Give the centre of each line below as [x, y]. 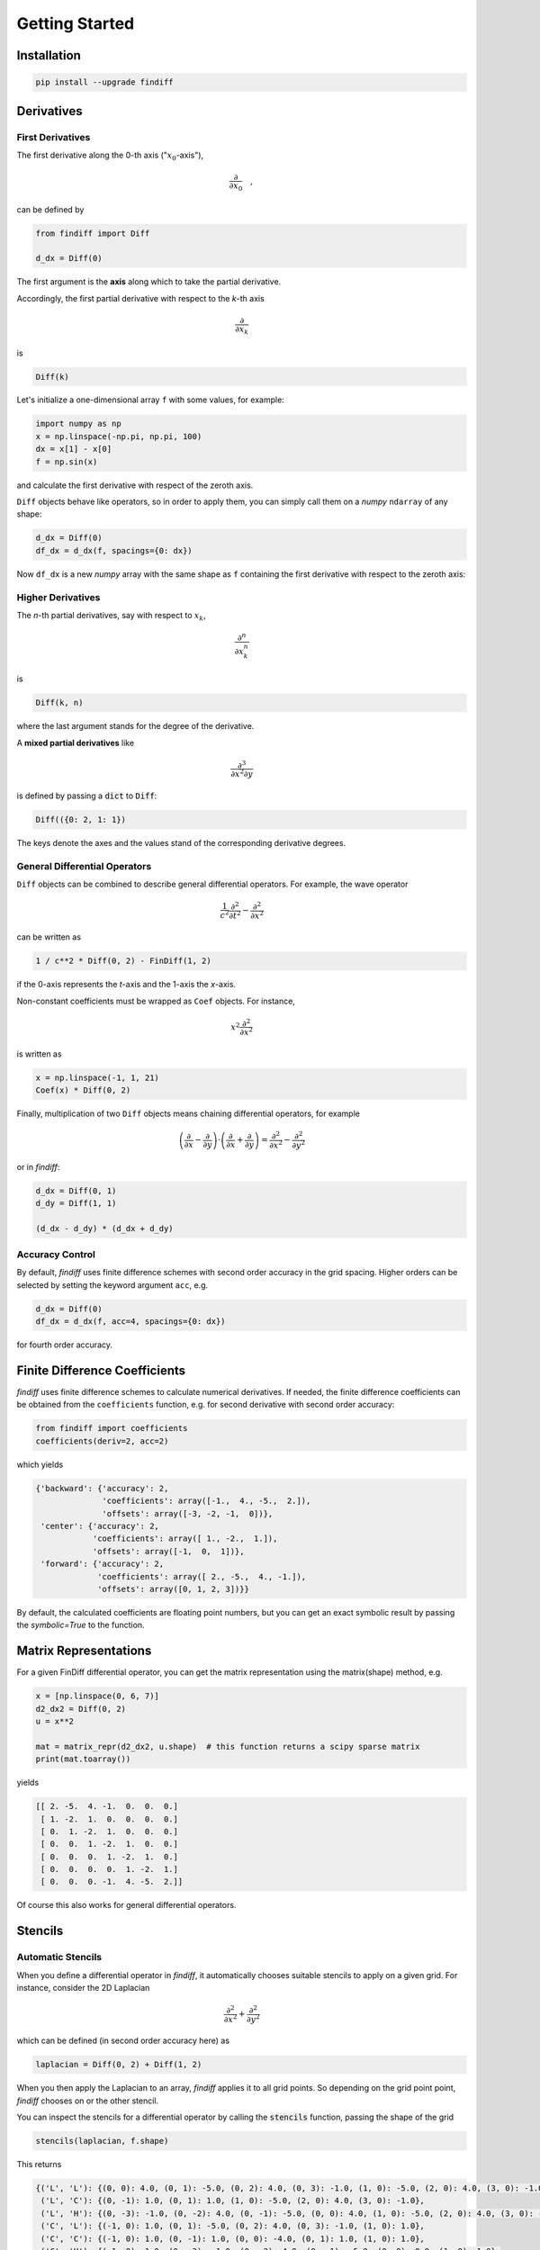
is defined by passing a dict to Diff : [87, 796]
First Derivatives [54, 137]
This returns [39, 2164]
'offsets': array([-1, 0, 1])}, [168, 1551]
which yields [40, 1464]
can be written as [49, 937]
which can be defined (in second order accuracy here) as [123, 2041]
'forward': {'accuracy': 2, [103, 1564]
